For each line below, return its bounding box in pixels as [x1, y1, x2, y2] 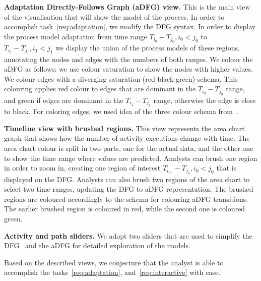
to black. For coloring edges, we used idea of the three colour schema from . [4, 106, 238, 117]
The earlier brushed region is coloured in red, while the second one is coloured [4, 203, 245, 214]
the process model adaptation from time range [4, 31, 147, 41]
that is [216, 162, 237, 173]
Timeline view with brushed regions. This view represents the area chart [4, 123, 245, 133]
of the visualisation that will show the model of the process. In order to [4, 11, 225, 22]
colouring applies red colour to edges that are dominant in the [4, 83, 196, 94]
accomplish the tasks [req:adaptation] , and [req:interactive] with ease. [4, 267, 221, 277]
